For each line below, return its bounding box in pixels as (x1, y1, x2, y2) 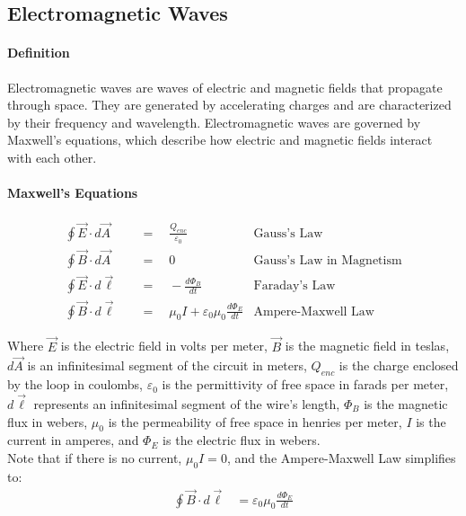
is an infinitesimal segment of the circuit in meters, (27, 356, 307, 375)
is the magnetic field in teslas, (285, 336, 450, 355)
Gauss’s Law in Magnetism (253, 254, 402, 268)
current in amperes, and (7, 431, 139, 449)
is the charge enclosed (339, 356, 459, 375)
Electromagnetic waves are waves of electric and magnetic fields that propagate (7, 77, 443, 96)
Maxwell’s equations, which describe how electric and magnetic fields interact (7, 130, 433, 149)
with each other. (7, 147, 97, 166)
